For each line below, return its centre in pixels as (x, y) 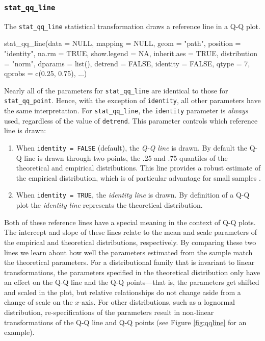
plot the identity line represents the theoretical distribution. (109, 205)
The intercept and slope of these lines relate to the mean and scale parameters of (130, 232)
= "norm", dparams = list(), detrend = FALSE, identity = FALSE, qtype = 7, (127, 63)
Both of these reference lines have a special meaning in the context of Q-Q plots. (130, 222)
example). (19, 332)
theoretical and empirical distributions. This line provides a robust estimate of (138, 168)
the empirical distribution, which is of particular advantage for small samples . (138, 177)
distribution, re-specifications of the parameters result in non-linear (109, 312)
